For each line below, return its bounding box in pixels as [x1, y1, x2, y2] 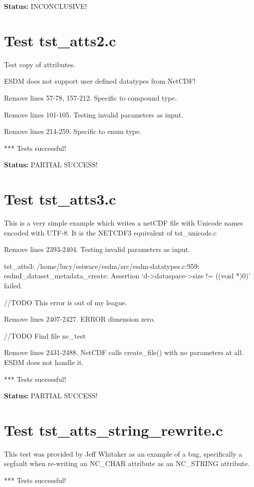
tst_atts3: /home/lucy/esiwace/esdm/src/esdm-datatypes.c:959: [4, 260, 200, 271]
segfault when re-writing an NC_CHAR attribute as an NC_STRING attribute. [4, 458, 250, 469]
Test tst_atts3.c [4, 189, 116, 209]
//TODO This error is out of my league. [4, 297, 127, 307]
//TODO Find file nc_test [4, 330, 86, 341]
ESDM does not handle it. [4, 357, 84, 367]
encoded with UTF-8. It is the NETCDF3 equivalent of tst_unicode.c [4, 227, 217, 238]
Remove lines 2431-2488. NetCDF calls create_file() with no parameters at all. [4, 347, 244, 358]
